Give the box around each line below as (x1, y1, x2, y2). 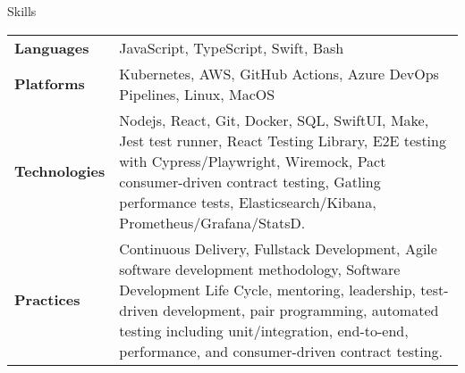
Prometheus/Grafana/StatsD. (119, 211, 306, 233)
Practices (14, 289, 80, 311)
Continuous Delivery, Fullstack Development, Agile (119, 237, 437, 259)
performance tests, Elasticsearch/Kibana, (119, 191, 376, 212)
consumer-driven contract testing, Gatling (119, 170, 381, 192)
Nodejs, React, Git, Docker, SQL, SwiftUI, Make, (119, 109, 429, 130)
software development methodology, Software (119, 258, 401, 279)
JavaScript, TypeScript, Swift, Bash (119, 37, 344, 58)
